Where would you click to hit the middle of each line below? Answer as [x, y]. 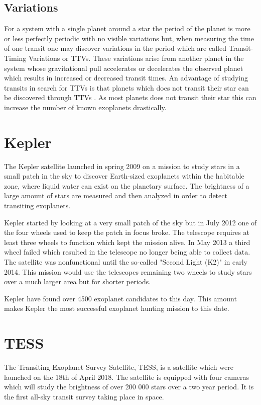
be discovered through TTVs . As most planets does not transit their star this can [130, 97]
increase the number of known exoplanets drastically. [85, 107]
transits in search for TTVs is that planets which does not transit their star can [126, 87]
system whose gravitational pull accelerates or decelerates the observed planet [124, 68]
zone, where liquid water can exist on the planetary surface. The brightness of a [127, 185]
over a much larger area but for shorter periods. [78, 281]
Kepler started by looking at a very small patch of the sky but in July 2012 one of [130, 222]
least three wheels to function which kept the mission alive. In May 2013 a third [127, 242]
